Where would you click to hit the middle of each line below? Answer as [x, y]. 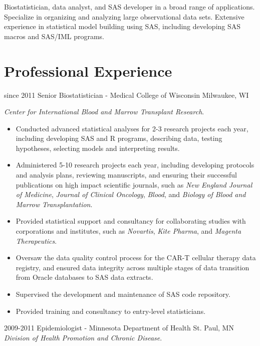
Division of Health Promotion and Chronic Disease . [83, 337]
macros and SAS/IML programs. [54, 36]
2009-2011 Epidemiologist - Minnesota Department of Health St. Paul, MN [119, 328]
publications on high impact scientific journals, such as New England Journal [134, 184]
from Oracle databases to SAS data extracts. [84, 277]
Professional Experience [88, 70]
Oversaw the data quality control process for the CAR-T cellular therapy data [136, 257]
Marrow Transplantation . [54, 204]
